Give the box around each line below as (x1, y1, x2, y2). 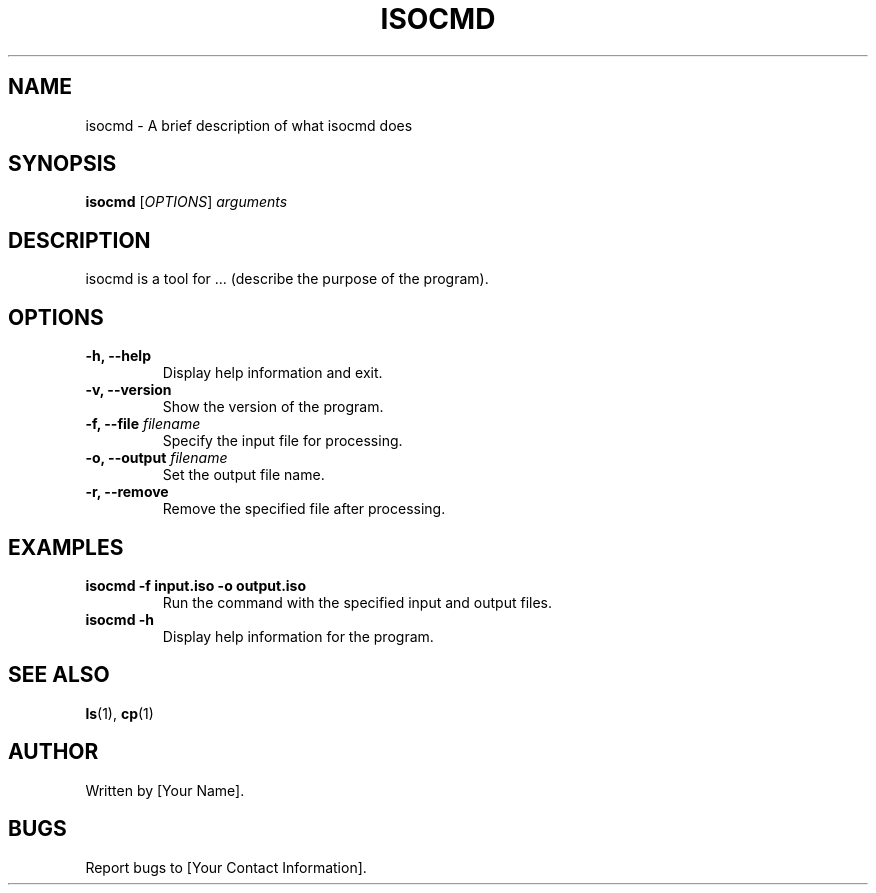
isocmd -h (85, 610, 155, 628)
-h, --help (85, 347, 151, 365)
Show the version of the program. (162, 398, 384, 416)
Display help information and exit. (162, 364, 383, 382)
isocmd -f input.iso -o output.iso (85, 576, 307, 594)
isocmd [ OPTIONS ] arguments (85, 193, 288, 211)
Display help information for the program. (162, 627, 434, 645)
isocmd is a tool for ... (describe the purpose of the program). (85, 270, 489, 288)
